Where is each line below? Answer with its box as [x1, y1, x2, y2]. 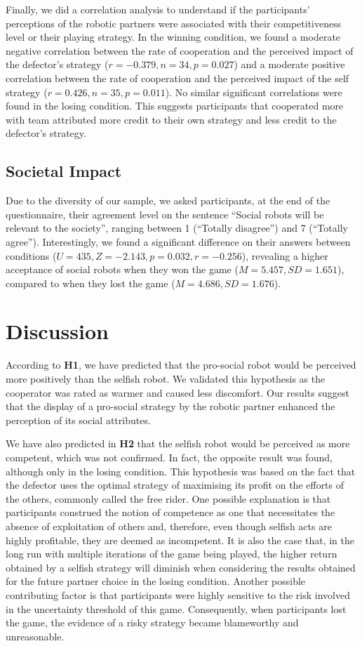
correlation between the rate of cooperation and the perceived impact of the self [6, 70, 349, 85]
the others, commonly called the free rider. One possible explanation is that [6, 491, 331, 506]
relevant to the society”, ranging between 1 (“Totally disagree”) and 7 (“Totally [6, 220, 348, 235]
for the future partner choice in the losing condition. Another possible [6, 574, 306, 588]
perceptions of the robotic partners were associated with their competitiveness [6, 15, 342, 30]
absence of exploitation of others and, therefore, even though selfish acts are [6, 518, 332, 533]
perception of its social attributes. [6, 412, 151, 427]
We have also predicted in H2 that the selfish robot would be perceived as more [6, 436, 350, 451]
